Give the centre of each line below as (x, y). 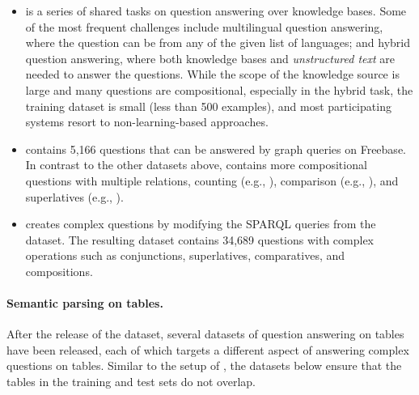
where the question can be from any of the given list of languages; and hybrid (218, 42)
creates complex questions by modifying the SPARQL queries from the (201, 224)
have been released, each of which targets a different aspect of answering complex (208, 349)
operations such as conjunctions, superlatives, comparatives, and (185, 255)
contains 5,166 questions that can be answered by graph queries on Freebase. (216, 149)
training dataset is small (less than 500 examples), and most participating (208, 106)
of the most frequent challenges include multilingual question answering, (204, 26)
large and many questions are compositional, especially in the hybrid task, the (219, 89)
